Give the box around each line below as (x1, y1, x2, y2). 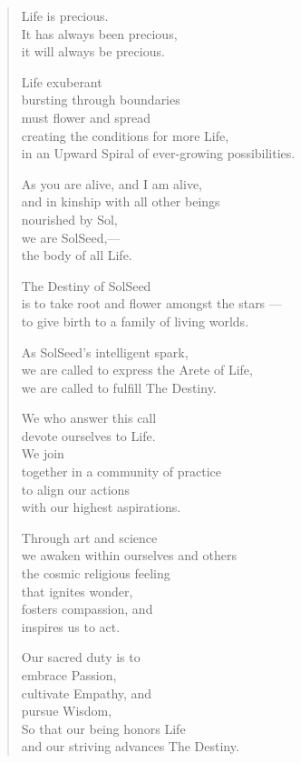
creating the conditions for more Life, (21, 125, 229, 145)
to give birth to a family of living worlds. (21, 311, 249, 330)
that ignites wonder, (21, 581, 133, 600)
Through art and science (21, 527, 158, 547)
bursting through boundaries (21, 90, 180, 109)
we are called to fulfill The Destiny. (21, 377, 217, 397)
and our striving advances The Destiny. (21, 737, 239, 756)
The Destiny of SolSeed (21, 276, 151, 295)
